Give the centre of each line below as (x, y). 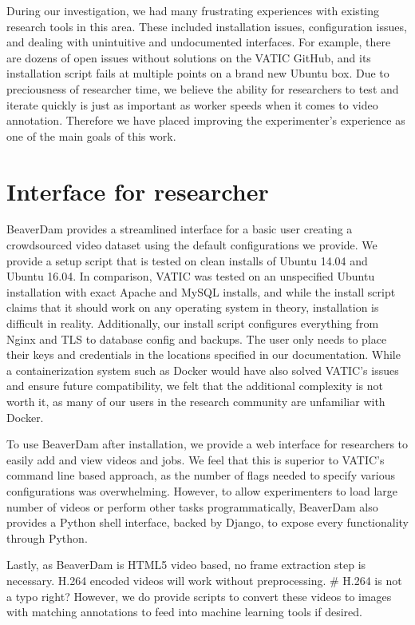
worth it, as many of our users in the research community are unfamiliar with (196, 401)
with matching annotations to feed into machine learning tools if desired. (184, 612)
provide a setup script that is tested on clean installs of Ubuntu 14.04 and (187, 260)
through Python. (47, 537)
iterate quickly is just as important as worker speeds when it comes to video (192, 104)
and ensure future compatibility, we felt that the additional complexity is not (195, 386)
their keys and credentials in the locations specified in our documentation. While (204, 354)
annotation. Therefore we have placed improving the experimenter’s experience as (206, 120)
